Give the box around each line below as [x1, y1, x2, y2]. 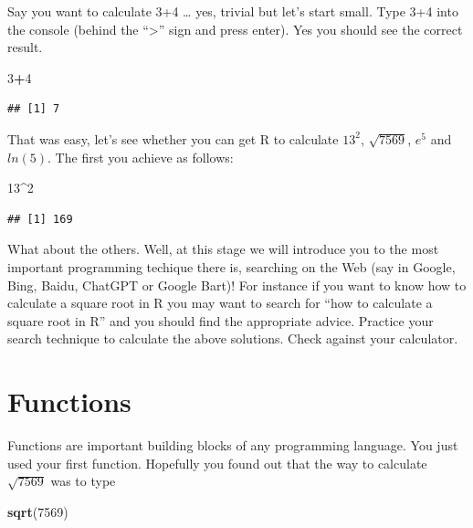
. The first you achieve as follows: [47, 147, 234, 166]
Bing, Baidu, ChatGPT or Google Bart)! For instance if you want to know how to [7, 275, 467, 294]
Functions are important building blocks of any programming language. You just [7, 436, 458, 455]
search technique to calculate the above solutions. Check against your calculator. [7, 329, 458, 348]
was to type [50, 471, 116, 491]
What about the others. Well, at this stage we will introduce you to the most [7, 239, 439, 259]
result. [7, 37, 43, 57]
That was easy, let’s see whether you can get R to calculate [7, 129, 339, 148]
